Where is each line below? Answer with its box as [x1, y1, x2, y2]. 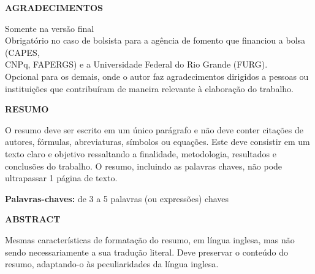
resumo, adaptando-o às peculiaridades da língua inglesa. [5, 257, 219, 270]
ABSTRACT [5, 213, 61, 225]
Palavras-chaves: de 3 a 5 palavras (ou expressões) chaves [5, 192, 229, 205]
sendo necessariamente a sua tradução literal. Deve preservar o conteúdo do [5, 245, 288, 258]
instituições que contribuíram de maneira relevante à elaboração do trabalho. [5, 82, 294, 95]
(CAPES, [5, 45, 40, 58]
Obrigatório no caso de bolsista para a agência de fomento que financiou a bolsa [5, 34, 306, 47]
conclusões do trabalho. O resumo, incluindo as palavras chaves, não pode [5, 159, 283, 172]
